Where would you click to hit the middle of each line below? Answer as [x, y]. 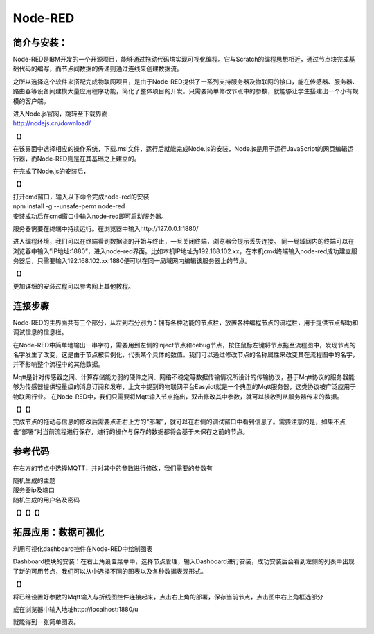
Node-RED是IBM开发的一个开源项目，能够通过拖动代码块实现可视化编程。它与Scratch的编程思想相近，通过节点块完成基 [184, 60]
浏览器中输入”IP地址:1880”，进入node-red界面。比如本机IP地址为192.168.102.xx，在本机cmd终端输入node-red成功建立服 [185, 251]
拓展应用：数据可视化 [58, 532]
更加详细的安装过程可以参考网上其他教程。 [73, 286]
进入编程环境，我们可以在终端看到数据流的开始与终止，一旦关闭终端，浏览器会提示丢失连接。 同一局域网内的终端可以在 [184, 242]
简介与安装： [40, 43]
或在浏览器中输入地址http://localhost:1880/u [75, 610]
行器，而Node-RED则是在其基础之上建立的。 [77, 158]
